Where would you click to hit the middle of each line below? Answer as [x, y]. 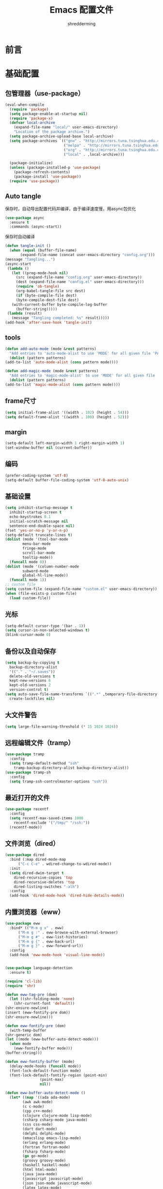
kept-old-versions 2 [30, 685]
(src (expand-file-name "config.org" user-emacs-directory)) [79, 277]
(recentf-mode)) [26, 827]
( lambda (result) [24, 313]
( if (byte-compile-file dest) [46, 295]
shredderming [81, 24]
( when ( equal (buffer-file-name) [43, 250]
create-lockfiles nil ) [32, 699]
